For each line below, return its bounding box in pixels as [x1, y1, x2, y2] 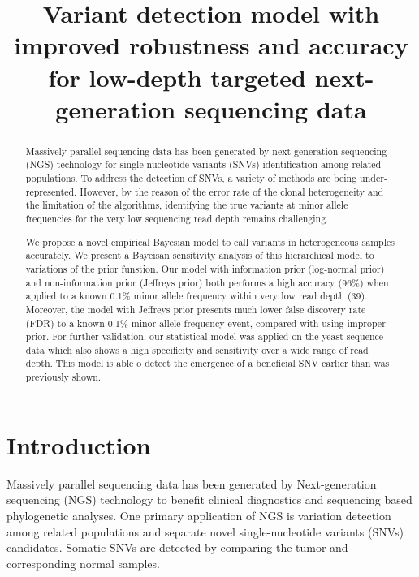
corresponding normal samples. [6, 554, 160, 571]
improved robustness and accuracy [14, 28, 408, 62]
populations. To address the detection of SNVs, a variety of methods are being [25, 171, 357, 185]
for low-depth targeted [48, 60, 306, 93]
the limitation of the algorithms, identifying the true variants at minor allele [25, 198, 348, 212]
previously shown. [25, 370, 102, 384]
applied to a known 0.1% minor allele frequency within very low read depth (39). [25, 289, 368, 303]
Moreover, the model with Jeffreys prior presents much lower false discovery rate [25, 302, 366, 316]
